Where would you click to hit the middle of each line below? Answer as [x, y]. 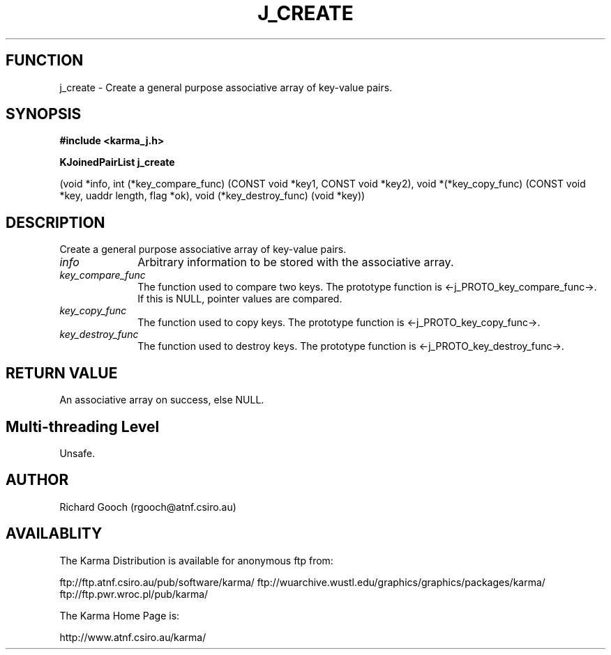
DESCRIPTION [55, 222]
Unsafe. [77, 453]
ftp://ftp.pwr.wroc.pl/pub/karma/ [134, 594]
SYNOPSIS [44, 114]
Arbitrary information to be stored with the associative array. [296, 262]
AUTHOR [37, 480]
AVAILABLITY [54, 534]
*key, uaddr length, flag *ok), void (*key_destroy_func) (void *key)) [212, 196]
